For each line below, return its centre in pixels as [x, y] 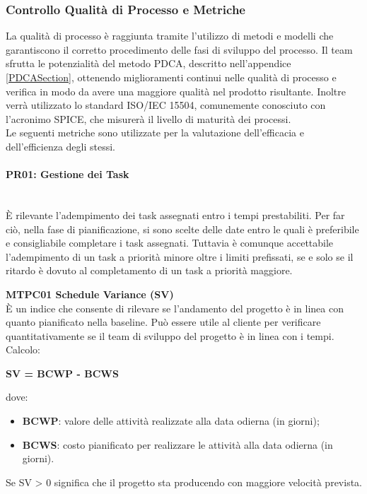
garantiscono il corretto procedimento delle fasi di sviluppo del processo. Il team [179, 49]
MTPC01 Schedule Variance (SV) [90, 294]
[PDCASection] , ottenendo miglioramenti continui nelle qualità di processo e [171, 77]
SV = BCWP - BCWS [62, 373]
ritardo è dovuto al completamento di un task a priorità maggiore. [149, 270]
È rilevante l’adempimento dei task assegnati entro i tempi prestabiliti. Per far [175, 214]
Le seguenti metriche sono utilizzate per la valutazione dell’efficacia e [155, 133]
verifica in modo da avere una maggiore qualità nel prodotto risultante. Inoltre [176, 91]
